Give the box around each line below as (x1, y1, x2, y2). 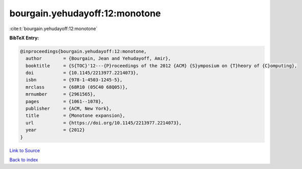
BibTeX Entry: (9, 35, 39, 41)
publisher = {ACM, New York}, (26, 106, 112, 112)
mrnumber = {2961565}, (26, 91, 96, 97)
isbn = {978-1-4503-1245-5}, (26, 77, 122, 83)
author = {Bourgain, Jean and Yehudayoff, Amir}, (26, 56, 171, 61)
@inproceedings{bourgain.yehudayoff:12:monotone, (20, 49, 147, 54)
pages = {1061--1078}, (26, 99, 104, 104)
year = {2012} (26, 127, 85, 133)
